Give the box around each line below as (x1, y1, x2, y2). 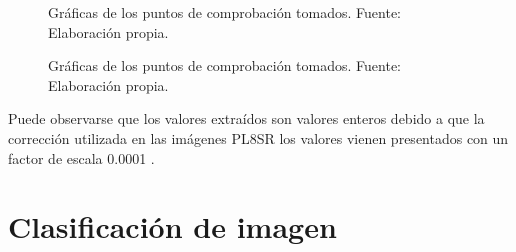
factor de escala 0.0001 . (8, 147, 155, 168)
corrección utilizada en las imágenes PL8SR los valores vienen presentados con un (8, 127, 509, 148)
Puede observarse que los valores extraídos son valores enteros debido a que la (8, 108, 485, 129)
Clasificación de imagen (8, 206, 337, 247)
